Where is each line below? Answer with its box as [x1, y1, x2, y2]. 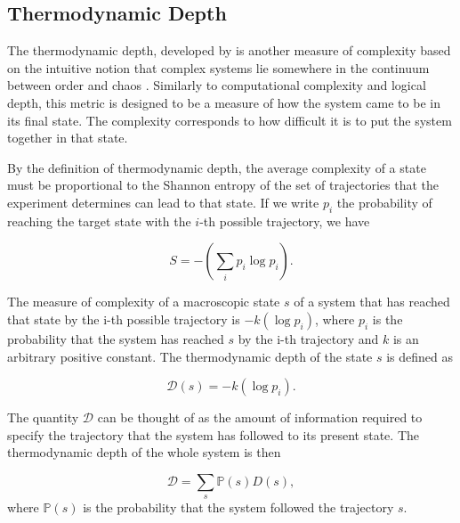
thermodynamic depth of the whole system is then [7, 443, 281, 462]
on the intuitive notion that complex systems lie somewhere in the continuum [7, 58, 430, 77]
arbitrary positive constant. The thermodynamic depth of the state [7, 347, 373, 365]
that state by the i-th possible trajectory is [7, 309, 240, 328]
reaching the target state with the [7, 211, 191, 230]
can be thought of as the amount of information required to [97, 408, 423, 427]
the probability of [336, 192, 432, 211]
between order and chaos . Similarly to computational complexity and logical [7, 76, 426, 94]
